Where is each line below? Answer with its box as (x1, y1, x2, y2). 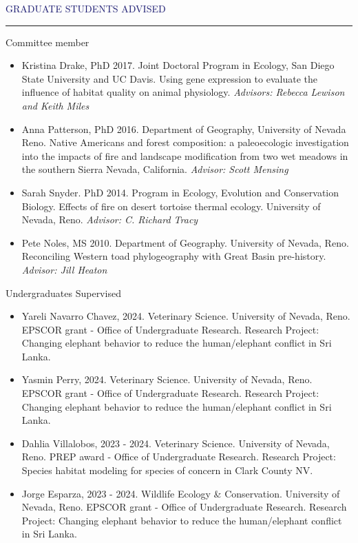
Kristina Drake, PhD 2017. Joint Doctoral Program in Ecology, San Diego (21, 58, 335, 72)
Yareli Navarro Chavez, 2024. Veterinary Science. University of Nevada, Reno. (21, 309, 350, 323)
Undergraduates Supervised (6, 285, 121, 300)
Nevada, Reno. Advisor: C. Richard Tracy (21, 212, 198, 227)
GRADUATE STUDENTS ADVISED (6, 1, 166, 15)
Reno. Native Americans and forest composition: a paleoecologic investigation (21, 135, 349, 150)
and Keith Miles (21, 98, 89, 112)
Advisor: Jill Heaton (21, 262, 107, 276)
